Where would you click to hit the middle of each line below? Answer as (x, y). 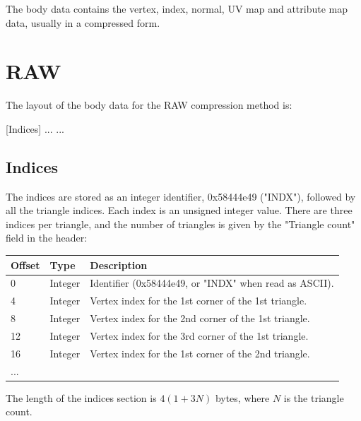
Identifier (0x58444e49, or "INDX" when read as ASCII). (212, 283)
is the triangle (314, 397)
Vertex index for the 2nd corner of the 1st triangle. (200, 318)
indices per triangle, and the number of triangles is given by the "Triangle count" (180, 224)
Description (119, 265)
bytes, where (242, 397)
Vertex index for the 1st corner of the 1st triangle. (199, 301)
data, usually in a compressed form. (83, 22)
